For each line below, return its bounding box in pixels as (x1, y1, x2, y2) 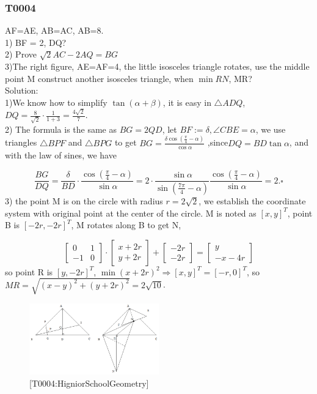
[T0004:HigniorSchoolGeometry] (29, 376, 149, 389)
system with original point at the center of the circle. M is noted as (5, 206, 257, 219)
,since (207, 136, 228, 149)
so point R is (5, 265, 53, 278)
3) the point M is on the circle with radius (5, 194, 163, 207)
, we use (255, 122, 286, 135)
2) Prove (5, 48, 37, 61)
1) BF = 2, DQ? (5, 35, 67, 48)
